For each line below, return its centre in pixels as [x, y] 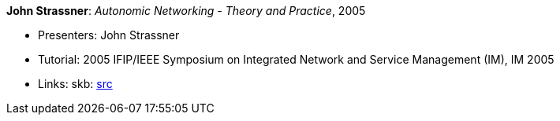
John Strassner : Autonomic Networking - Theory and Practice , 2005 [186, 11]
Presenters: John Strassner [109, 35]
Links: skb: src [75, 84]
